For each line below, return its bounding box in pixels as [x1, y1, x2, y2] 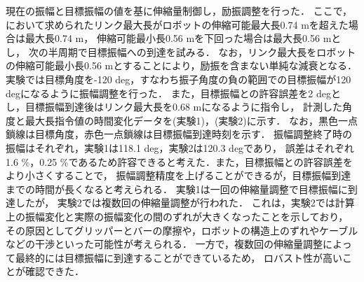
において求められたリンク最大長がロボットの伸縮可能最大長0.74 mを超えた [6, 17, 349, 31]
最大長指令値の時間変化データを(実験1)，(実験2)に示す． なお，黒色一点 [25, 113, 358, 127]
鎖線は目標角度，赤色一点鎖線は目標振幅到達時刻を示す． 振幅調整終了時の [6, 127, 353, 141]
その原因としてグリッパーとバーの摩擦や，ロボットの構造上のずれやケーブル [6, 223, 358, 237]
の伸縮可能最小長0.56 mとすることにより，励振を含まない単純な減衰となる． [6, 58, 358, 73]
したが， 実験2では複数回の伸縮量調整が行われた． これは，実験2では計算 [15, 195, 355, 210]
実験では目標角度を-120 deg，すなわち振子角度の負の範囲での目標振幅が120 [6, 71, 351, 86]
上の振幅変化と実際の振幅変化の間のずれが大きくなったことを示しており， [6, 209, 349, 223]
